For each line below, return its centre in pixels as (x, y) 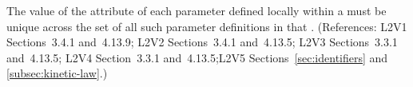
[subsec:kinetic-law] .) (57, 73)
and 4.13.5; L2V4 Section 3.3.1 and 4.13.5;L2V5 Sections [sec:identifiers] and (197, 57)
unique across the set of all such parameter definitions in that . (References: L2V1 (207, 26)
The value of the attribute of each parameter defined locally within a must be (197, 10)
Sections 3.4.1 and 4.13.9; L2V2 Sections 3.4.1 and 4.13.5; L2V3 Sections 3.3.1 (202, 42)
